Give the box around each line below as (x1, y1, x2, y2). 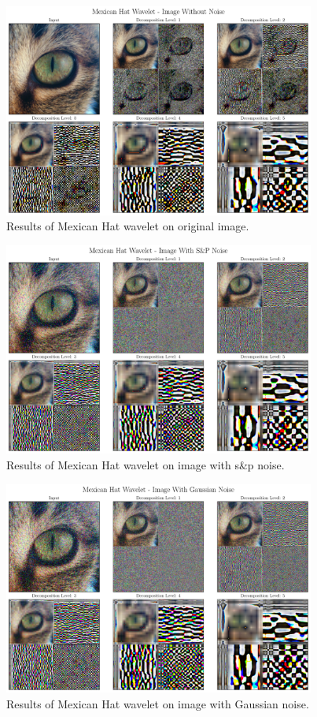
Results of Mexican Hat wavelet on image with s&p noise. (6, 456, 285, 472)
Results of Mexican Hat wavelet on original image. (6, 218, 249, 234)
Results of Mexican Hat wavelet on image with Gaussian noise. (6, 695, 309, 711)
